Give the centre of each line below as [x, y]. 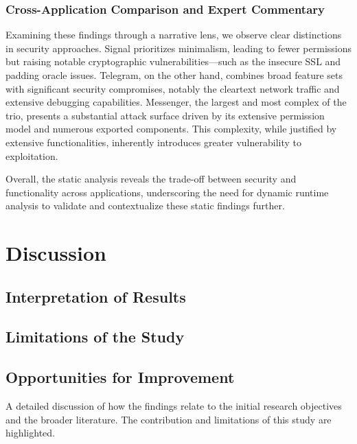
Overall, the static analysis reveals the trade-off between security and [151, 179]
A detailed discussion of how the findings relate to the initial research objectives [174, 406]
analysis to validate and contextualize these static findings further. [145, 206]
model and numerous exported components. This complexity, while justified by [171, 129]
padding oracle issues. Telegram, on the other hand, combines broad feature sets [174, 75]
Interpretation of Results [96, 296]
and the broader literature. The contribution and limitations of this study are [169, 419]
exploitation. [32, 155]
